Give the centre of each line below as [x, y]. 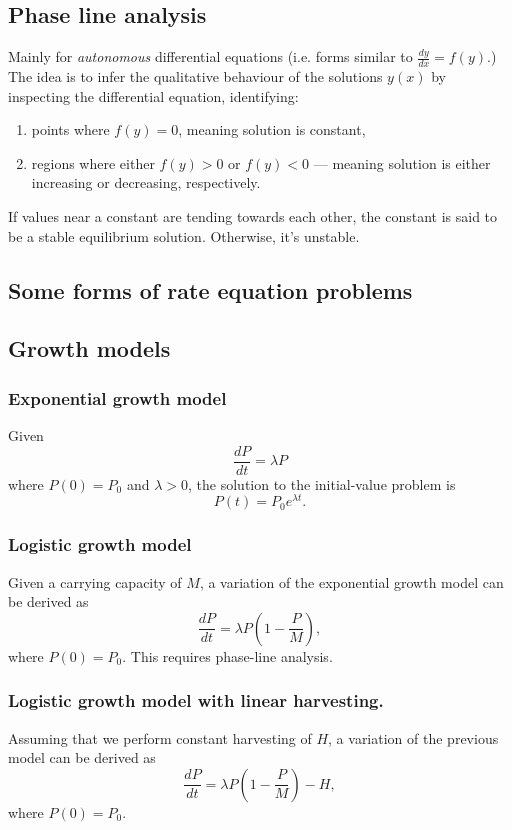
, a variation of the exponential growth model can [351, 581]
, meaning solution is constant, [272, 129]
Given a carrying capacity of [95, 581]
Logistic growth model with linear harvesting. [196, 700]
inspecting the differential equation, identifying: [153, 95]
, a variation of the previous [413, 737]
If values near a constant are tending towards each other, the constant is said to [253, 216]
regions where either [93, 162]
